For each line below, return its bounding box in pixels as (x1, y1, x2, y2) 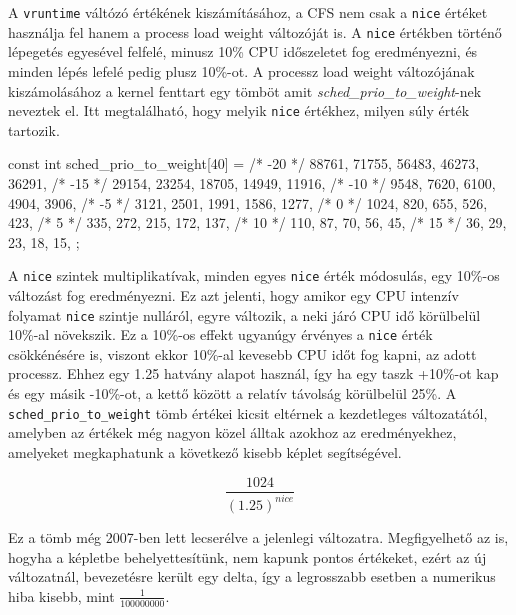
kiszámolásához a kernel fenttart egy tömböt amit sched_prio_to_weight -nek (8, 80, 482, 101)
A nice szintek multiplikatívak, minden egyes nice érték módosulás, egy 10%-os (8, 265, 500, 286)
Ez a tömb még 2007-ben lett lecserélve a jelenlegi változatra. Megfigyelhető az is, (8, 526, 509, 547)
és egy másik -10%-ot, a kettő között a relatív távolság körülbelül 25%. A (8, 383, 457, 404)
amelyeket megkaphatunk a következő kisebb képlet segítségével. (8, 441, 402, 462)
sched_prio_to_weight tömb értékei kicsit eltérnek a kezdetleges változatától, (8, 402, 488, 423)
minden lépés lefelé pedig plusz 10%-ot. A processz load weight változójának (8, 60, 475, 81)
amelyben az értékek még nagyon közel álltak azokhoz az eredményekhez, (8, 422, 457, 443)
